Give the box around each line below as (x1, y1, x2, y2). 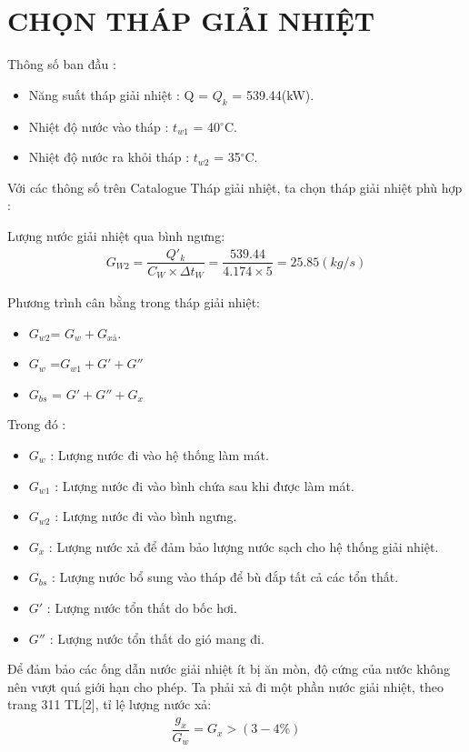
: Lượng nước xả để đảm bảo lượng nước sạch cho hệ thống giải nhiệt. (48, 536, 439, 556)
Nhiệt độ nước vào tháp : (28, 116, 169, 135)
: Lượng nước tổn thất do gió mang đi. (49, 628, 264, 647)
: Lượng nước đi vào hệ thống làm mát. (50, 446, 269, 464)
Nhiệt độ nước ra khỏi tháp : (28, 147, 190, 166)
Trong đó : (7, 415, 66, 434)
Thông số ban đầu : (7, 55, 116, 74)
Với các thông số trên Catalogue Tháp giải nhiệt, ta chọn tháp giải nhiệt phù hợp (7, 177, 463, 196)
